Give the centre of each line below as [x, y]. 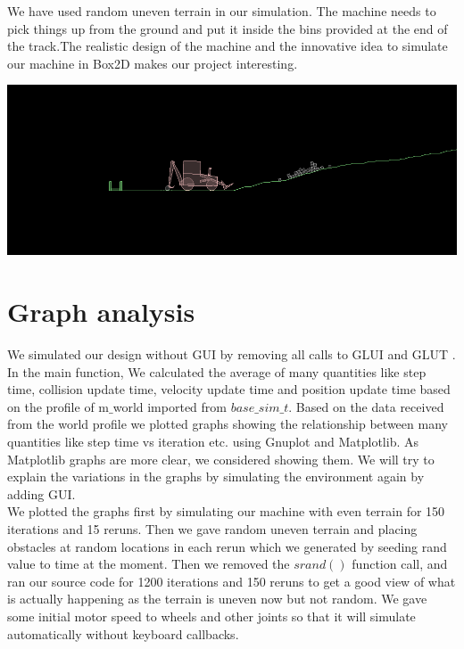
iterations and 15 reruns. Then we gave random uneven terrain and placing [212, 528]
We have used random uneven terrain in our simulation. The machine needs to [222, 11]
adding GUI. [41, 493]
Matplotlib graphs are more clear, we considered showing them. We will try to [221, 459]
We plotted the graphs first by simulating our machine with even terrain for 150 [226, 511]
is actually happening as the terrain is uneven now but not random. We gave [217, 599]
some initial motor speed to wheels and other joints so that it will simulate [211, 616]
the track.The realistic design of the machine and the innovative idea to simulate [228, 46]
